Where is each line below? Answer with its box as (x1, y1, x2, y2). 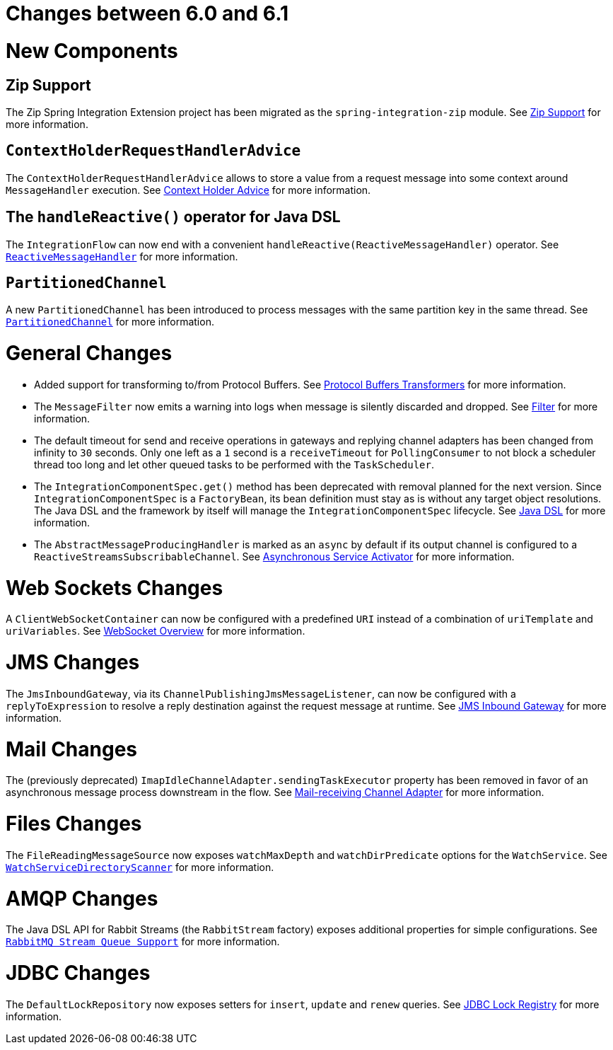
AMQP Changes (6, 886, 158, 911)
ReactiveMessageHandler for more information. (6, 250, 238, 262)
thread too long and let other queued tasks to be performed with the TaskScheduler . (34, 458, 435, 471)
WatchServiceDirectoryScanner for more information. (6, 860, 274, 873)
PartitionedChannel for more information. (6, 316, 214, 328)
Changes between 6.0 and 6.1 (6, 1, 289, 25)
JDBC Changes (6, 961, 151, 986)
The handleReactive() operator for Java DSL (6, 208, 341, 226)
